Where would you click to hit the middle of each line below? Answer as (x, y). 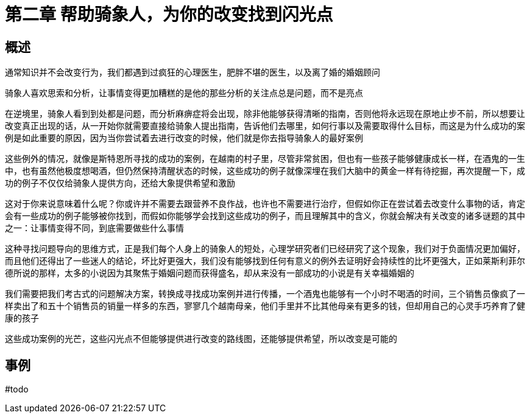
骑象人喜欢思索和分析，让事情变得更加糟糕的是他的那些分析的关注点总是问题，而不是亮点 (184, 93)
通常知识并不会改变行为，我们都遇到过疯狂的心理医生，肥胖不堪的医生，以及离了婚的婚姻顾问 (193, 72)
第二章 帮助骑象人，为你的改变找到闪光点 (169, 15)
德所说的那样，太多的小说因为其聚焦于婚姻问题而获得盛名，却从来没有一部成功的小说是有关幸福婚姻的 (210, 273)
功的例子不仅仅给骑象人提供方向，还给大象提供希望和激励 (120, 183)
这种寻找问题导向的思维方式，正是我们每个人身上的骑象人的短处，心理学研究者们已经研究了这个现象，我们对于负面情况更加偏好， (265, 249)
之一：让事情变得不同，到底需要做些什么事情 (94, 228)
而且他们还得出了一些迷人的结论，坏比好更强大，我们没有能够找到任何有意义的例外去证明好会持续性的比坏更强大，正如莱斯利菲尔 (265, 261)
